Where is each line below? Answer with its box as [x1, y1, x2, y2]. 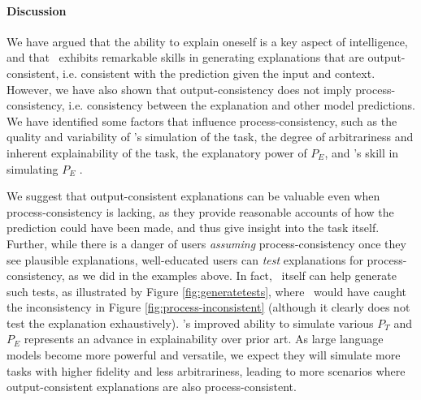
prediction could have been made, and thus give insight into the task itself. [7, 219, 380, 236]
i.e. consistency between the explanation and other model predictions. [68, 97, 415, 114]
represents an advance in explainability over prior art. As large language [24, 330, 384, 347]
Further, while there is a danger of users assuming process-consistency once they [7, 234, 406, 252]
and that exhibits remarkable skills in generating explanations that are [7, 49, 364, 66]
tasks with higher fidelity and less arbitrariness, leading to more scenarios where [7, 362, 406, 379]
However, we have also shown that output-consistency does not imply [7, 80, 352, 97]
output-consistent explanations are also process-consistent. [7, 378, 297, 395]
